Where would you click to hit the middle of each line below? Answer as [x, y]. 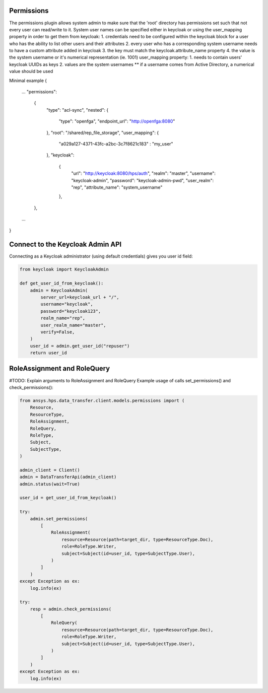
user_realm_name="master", [73, 325]
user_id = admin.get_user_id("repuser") [80, 346]
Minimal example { [28, 80]
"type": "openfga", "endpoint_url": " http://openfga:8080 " [117, 121]
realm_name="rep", [63, 318]
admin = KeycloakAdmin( [59, 290]
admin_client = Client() [50, 470]
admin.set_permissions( [59, 519]
